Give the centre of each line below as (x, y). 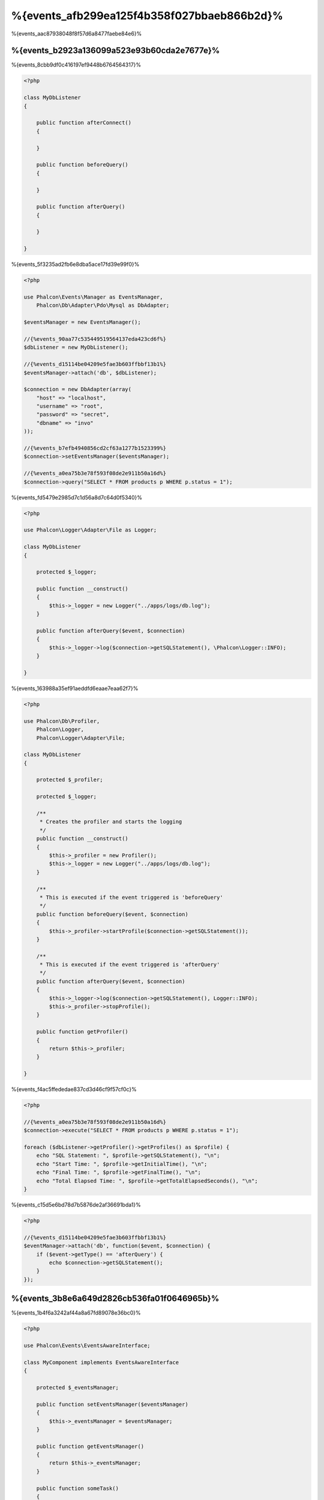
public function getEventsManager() (90, 1446)
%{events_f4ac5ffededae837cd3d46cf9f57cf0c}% (74, 1090)
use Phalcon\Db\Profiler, (62, 721)
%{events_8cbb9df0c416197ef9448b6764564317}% (76, 65)
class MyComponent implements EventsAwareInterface (101, 1362)
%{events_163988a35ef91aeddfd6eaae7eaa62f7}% (75, 688)
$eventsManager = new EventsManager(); (82, 322)
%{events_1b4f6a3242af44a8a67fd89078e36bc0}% (76, 1313)
